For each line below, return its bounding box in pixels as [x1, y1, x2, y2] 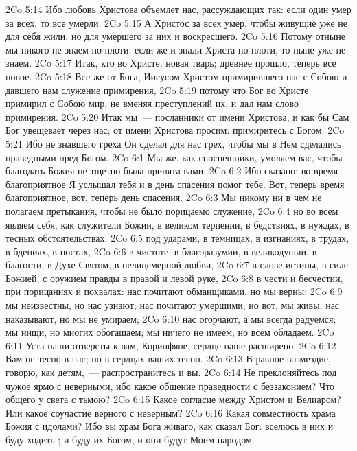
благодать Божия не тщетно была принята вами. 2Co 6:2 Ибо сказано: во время [5, 163, 338, 178]
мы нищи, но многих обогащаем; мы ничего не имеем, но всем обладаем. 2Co [5, 325, 334, 339]
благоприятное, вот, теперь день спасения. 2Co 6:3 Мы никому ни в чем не [5, 190, 322, 205]
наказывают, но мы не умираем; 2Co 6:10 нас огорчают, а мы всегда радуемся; [5, 311, 336, 325]
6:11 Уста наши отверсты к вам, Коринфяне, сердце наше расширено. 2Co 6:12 [5, 338, 336, 352]
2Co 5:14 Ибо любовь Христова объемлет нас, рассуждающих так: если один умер [5, 2, 352, 16]
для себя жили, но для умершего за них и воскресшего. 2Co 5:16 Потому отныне [5, 29, 345, 43]
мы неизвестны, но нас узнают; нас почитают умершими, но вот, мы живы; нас [5, 298, 340, 312]
